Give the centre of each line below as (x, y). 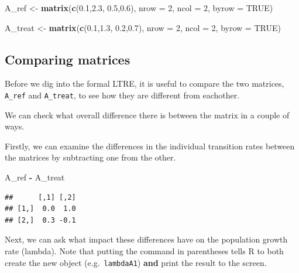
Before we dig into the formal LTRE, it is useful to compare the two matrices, (145, 83)
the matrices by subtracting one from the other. (90, 157)
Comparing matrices (68, 59)
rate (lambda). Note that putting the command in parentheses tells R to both (144, 250)
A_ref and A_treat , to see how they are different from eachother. (122, 95)
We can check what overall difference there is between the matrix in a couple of (147, 115)
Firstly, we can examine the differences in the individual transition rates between (150, 146)
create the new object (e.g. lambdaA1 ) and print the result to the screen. (136, 262)
